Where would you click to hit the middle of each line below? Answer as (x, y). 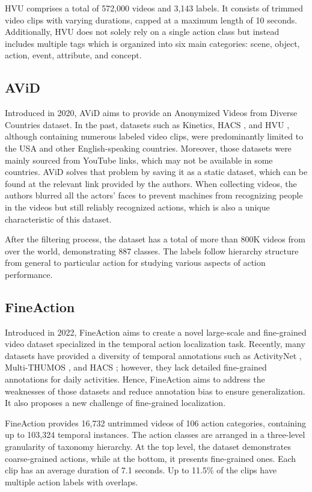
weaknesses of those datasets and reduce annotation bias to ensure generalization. (155, 391)
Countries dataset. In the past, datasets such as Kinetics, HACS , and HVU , (147, 124)
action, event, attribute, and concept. (73, 55)
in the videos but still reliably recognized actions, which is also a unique (137, 207)
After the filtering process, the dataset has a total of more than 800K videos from (155, 239)
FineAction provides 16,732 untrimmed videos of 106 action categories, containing (156, 423)
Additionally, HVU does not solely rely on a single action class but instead (142, 32)
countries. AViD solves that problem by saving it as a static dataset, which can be (156, 172)
